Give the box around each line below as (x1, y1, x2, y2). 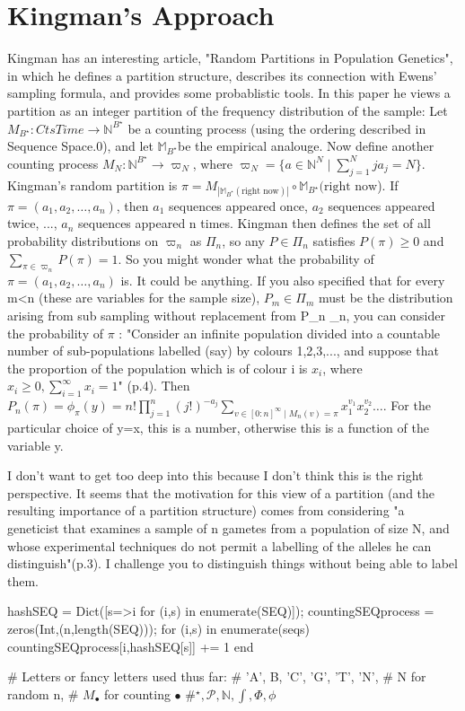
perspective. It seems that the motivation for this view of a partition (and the (7, 483, 435, 502)
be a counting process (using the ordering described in (127, 118, 426, 137)
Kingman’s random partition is (7, 175, 178, 194)
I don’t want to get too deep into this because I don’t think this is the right (7, 466, 424, 485)
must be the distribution (319, 288, 453, 307)
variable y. (7, 435, 64, 454)
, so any (222, 231, 265, 250)
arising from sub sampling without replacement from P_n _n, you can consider (7, 305, 445, 324)
